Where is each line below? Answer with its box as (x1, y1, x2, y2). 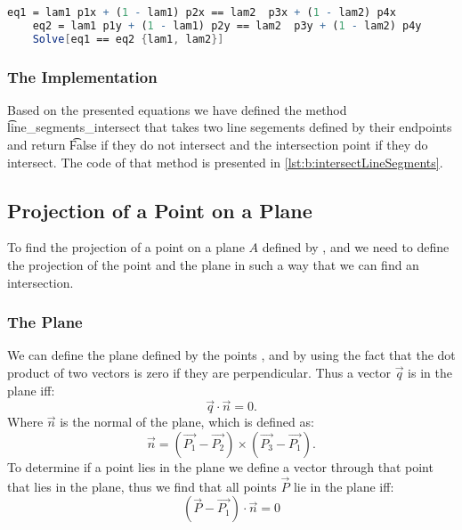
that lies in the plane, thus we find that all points (7, 477, 277, 495)
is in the (408, 363, 452, 382)
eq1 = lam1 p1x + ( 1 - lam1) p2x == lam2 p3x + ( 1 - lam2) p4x (7, 6, 396, 19)
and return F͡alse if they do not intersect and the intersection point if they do (7, 135, 428, 154)
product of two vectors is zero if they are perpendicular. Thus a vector (7, 363, 391, 382)
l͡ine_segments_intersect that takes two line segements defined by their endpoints (7, 118, 452, 136)
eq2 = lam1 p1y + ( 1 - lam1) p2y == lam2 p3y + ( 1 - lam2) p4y (32, 19, 422, 32)
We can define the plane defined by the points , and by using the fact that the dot (7, 346, 456, 364)
